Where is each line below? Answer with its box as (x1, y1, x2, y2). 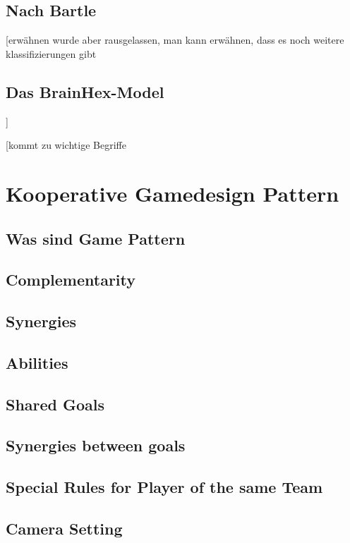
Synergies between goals (6, 434, 186, 456)
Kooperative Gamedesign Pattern (6, 178, 339, 207)
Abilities (6, 351, 68, 373)
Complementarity (6, 269, 136, 291)
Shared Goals (6, 393, 105, 415)
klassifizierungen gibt (6, 46, 97, 61)
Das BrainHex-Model (6, 80, 164, 102)
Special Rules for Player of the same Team (6, 476, 323, 498)
